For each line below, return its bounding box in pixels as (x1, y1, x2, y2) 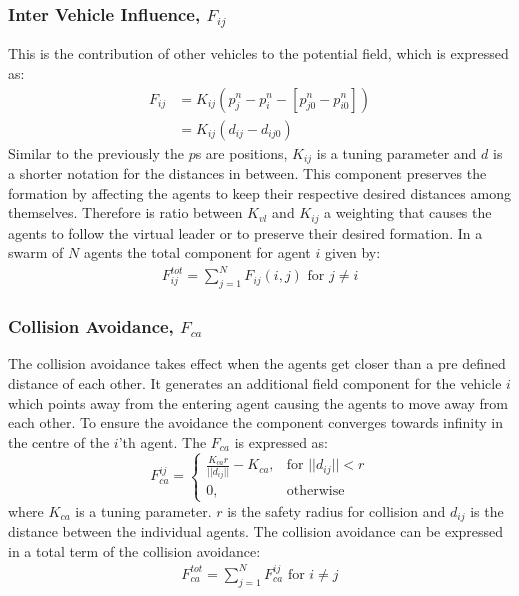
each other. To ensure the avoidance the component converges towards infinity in (8, 412, 504, 433)
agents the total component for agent (83, 242, 311, 263)
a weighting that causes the (324, 202, 492, 223)
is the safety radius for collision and (227, 500, 446, 521)
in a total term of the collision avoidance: (8, 540, 261, 561)
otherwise (286, 484, 345, 499)
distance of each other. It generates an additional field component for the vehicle (8, 373, 502, 393)
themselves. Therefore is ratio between (8, 202, 243, 223)
